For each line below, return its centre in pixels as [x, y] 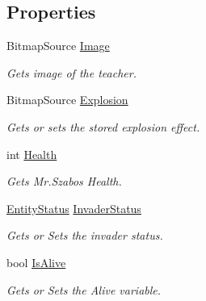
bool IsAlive [36, 262]
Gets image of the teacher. [71, 72]
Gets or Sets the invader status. [85, 235]
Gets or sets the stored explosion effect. [103, 126]
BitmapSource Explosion [67, 100]
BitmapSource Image [58, 46]
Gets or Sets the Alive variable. [84, 289]
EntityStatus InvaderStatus [74, 208]
